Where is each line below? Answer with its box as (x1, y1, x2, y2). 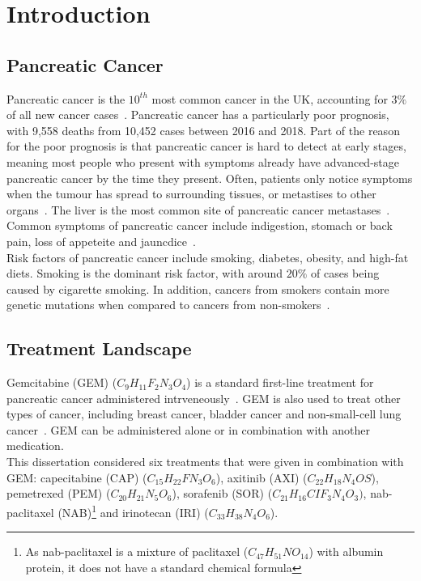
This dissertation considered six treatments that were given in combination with (6, 453, 404, 470)
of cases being (311, 265, 380, 282)
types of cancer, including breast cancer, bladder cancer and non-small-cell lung (6, 405, 402, 422)
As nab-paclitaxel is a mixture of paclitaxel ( (25, 543, 249, 560)
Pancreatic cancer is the (6, 90, 125, 107)
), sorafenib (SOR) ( (172, 485, 273, 502)
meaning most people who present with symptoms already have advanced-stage (6, 153, 399, 170)
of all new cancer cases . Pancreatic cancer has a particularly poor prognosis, (6, 106, 389, 123)
